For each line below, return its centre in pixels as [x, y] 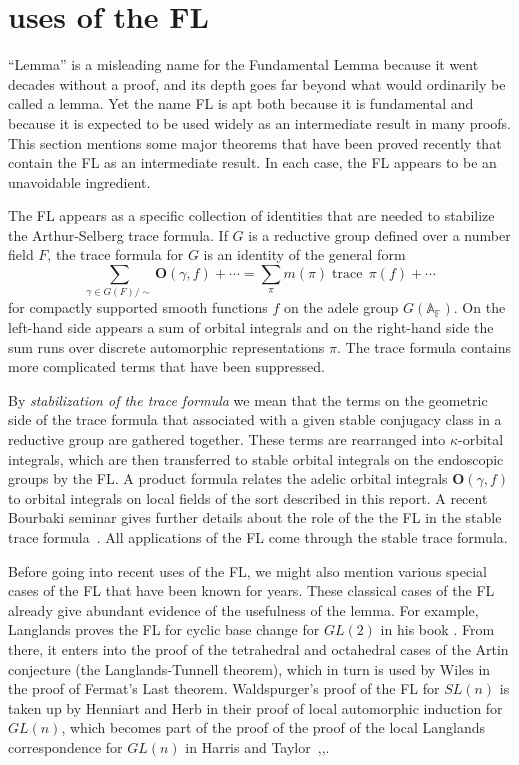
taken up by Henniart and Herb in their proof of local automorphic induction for [255, 707]
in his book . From [437, 629]
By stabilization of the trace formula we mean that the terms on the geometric [248, 399]
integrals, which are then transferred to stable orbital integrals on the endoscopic [256, 458]
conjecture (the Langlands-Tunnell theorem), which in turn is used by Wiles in [249, 668]
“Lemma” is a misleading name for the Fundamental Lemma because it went [243, 64]
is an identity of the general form [304, 254]
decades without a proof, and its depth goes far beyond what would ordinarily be [257, 83]
